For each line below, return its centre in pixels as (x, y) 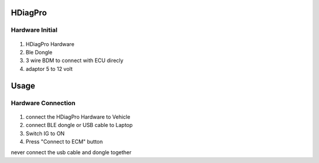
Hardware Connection (43, 103)
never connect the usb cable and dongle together (71, 152)
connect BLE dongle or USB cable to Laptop (79, 125)
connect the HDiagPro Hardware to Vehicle (78, 117)
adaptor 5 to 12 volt (49, 69)
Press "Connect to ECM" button (64, 141)
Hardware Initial (34, 30)
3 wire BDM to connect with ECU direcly (74, 61)
